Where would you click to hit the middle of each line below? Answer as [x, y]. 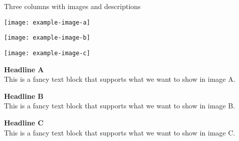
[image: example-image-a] [47, 22]
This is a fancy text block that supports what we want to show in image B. [120, 106]
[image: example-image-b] [47, 38]
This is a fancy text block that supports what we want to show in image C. [120, 132]
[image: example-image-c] [47, 53]
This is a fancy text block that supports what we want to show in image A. [120, 79]
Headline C [24, 122]
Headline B [24, 96]
